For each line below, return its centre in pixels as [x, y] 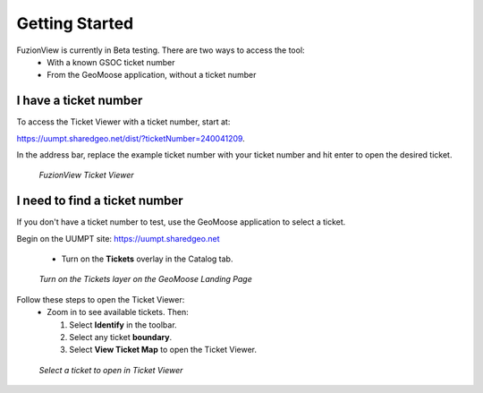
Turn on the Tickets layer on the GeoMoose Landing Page [145, 279]
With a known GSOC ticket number [111, 62]
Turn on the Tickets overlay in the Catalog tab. [147, 259]
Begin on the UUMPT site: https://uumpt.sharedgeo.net [118, 238]
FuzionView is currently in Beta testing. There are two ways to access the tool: [161, 50]
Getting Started [75, 23]
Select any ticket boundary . [121, 337]
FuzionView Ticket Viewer [86, 175]
